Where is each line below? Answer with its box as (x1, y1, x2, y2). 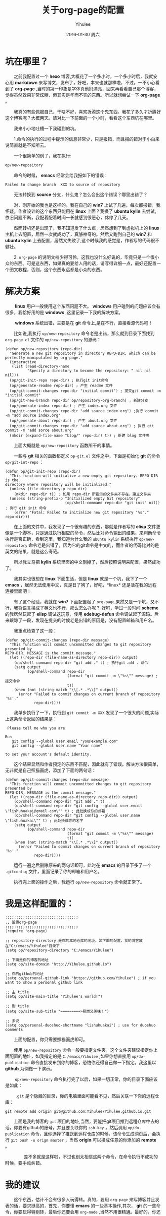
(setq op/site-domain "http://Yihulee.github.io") (5, 962, 112, 967)
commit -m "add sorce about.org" (5, 428, 74, 433)
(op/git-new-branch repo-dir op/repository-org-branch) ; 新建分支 (9, 398, 148, 403)
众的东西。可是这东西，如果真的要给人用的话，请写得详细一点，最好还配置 (5, 260, 157, 266)
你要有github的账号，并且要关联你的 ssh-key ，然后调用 (13, 1125, 127, 1131)
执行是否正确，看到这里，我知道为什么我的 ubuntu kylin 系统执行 (5, 536, 138, 542)
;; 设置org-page (5, 920, 37, 925)
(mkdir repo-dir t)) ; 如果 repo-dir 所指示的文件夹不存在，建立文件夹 (14, 492, 151, 497)
